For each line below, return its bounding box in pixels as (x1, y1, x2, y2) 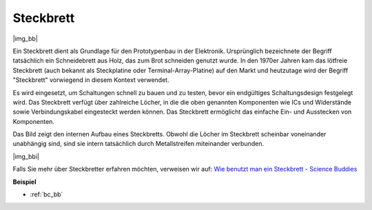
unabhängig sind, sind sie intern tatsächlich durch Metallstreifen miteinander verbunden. (12, 140, 265, 148)
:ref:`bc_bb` (30, 190, 63, 199)
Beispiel (12, 178, 37, 186)
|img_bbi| (12, 152, 39, 160)
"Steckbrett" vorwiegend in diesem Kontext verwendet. (12, 76, 169, 84)
